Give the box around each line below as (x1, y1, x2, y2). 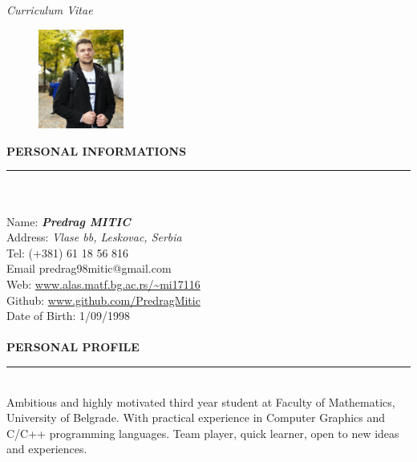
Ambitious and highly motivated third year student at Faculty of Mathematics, (6, 393, 395, 410)
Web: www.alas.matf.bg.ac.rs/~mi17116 (6, 276, 200, 292)
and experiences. (6, 440, 87, 457)
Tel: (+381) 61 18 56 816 (6, 244, 129, 261)
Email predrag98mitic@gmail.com (6, 260, 172, 277)
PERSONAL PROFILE (6, 338, 140, 355)
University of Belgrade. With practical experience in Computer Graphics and (6, 409, 386, 426)
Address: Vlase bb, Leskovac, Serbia (6, 229, 182, 245)
